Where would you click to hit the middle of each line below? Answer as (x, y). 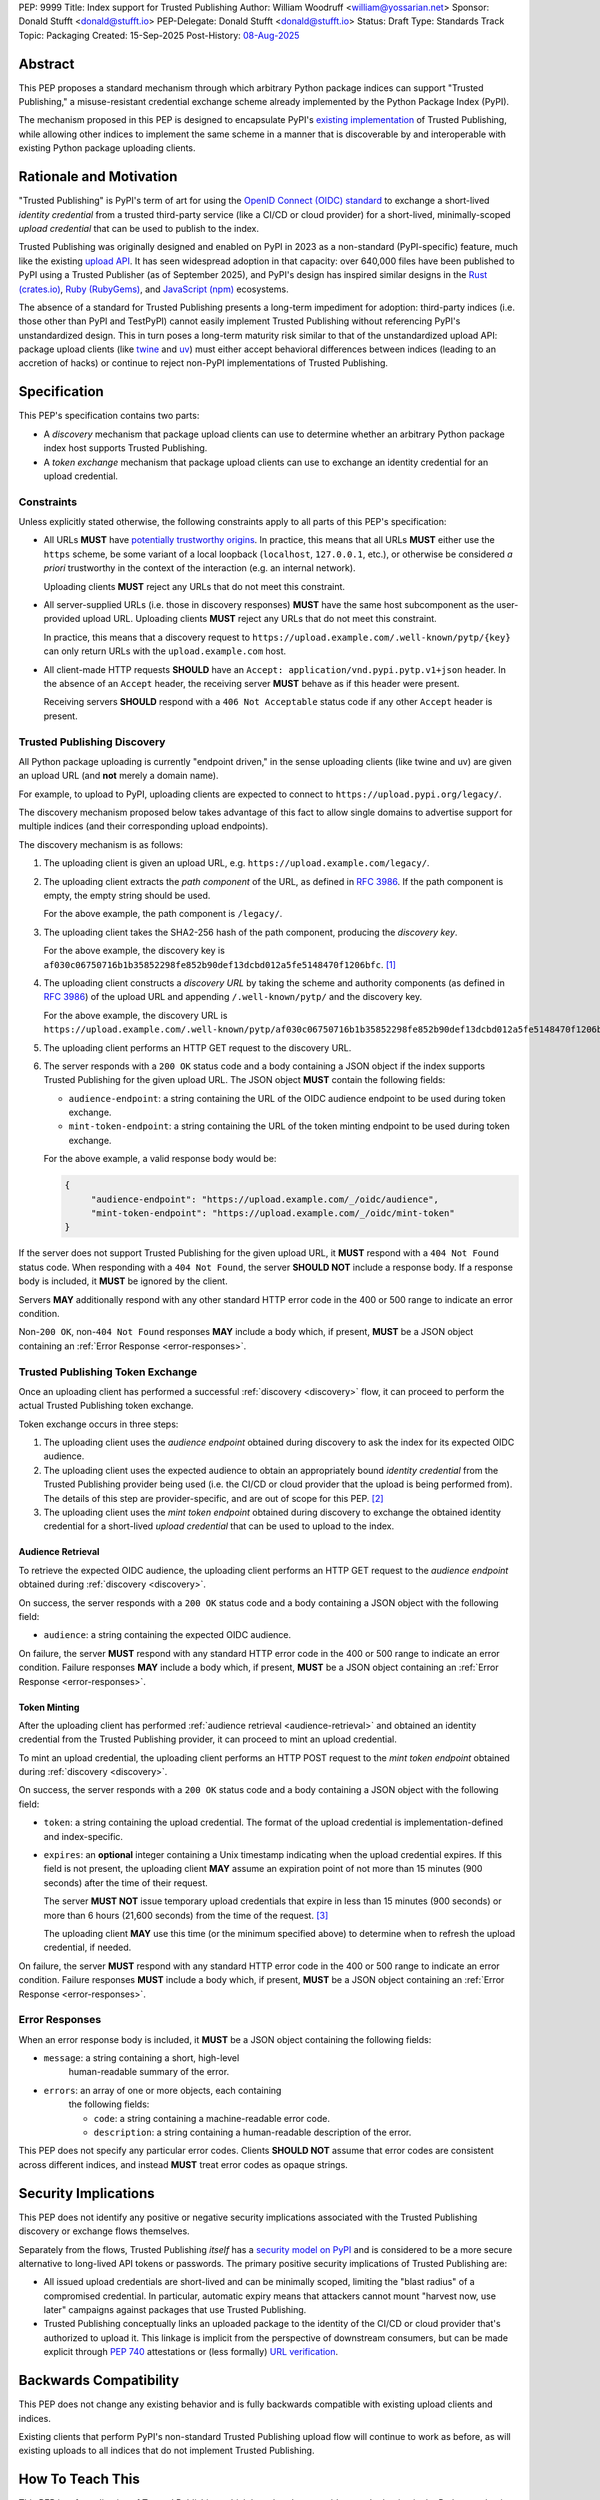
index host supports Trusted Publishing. (125, 448)
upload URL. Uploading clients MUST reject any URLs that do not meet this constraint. (259, 619)
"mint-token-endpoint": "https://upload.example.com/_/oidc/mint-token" (272, 1213)
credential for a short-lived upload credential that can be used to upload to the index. (219, 1526)
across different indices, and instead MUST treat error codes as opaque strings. (183, 2164)
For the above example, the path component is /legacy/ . (163, 914)
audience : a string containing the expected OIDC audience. (167, 1635)
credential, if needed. (87, 1947)
